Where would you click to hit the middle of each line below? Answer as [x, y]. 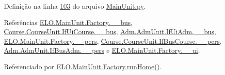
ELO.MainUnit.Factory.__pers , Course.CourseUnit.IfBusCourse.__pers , [113, 41]
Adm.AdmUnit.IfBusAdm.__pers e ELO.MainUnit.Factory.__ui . [102, 50]
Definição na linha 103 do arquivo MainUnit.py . [75, 6]
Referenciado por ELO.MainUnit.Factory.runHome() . [83, 66]
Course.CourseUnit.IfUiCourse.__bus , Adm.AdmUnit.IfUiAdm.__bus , [110, 31]
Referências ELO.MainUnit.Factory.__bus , [68, 22]
